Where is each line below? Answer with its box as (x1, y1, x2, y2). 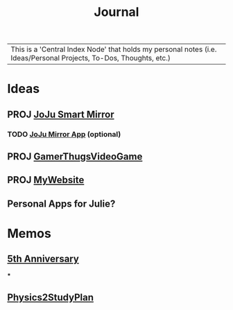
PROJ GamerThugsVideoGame (7, 150, 143, 163)
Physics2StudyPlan (7, 292, 94, 304)
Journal (94, 4, 139, 20)
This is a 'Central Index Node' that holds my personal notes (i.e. (10, 44, 217, 54)
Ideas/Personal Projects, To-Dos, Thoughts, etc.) (10, 53, 171, 63)
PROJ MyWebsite (7, 174, 85, 186)
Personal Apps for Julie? (7, 198, 116, 209)
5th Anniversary (7, 253, 80, 265)
